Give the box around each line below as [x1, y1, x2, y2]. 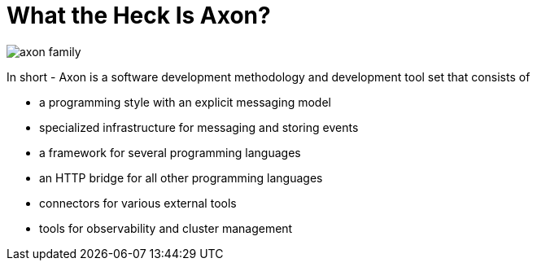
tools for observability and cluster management [39, 221, 293, 235]
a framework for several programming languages [39, 145, 301, 160]
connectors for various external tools [39, 195, 237, 210]
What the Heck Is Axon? [7, 2, 271, 29]
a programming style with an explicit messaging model [39, 94, 331, 109]
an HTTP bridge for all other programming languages [39, 170, 323, 185]
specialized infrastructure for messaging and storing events [39, 120, 359, 134]
